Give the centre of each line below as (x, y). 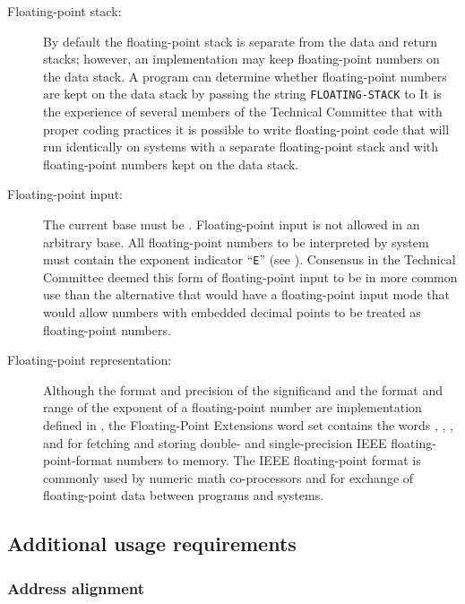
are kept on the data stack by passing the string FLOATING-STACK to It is (242, 94)
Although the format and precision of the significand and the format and (243, 389)
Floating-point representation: (90, 360)
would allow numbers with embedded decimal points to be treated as (232, 312)
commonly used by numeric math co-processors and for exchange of (228, 477)
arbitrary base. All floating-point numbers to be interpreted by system (236, 242)
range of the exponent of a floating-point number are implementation (232, 407)
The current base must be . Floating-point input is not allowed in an (232, 224)
